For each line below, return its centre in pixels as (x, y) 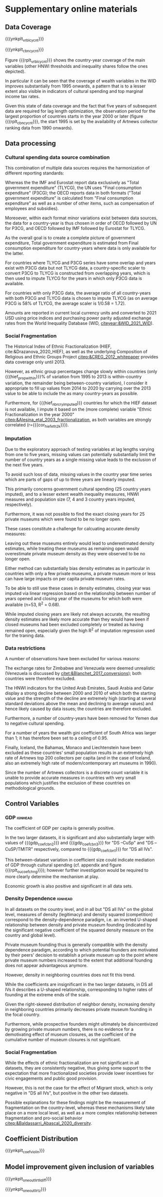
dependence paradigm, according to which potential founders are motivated (81, 950)
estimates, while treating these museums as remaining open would (72, 548)
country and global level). (31, 935)
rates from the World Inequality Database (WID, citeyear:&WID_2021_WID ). (80, 323)
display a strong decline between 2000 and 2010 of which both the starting (81, 693)
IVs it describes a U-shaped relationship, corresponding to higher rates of (79, 989)
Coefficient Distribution (42, 1139)
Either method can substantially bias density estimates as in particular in (77, 568)
